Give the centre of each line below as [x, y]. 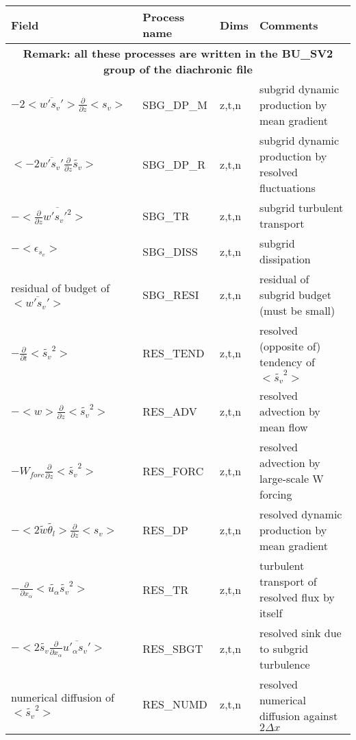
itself [271, 613]
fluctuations [287, 188]
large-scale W [291, 479]
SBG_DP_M [175, 105]
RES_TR [166, 589]
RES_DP [166, 530]
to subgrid [284, 649]
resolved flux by [297, 597]
